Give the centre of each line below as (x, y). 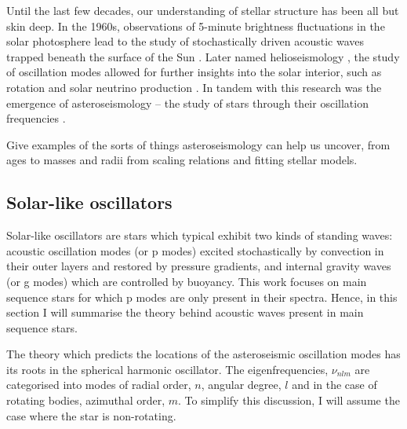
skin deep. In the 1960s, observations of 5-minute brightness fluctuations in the (196, 26)
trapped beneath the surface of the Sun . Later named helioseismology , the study (203, 56)
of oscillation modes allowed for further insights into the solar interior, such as (194, 72)
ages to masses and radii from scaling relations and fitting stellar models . (182, 160)
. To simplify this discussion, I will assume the (289, 400)
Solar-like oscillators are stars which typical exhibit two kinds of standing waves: (200, 235)
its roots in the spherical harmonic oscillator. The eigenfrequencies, (167, 369)
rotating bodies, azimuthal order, (86, 400)
